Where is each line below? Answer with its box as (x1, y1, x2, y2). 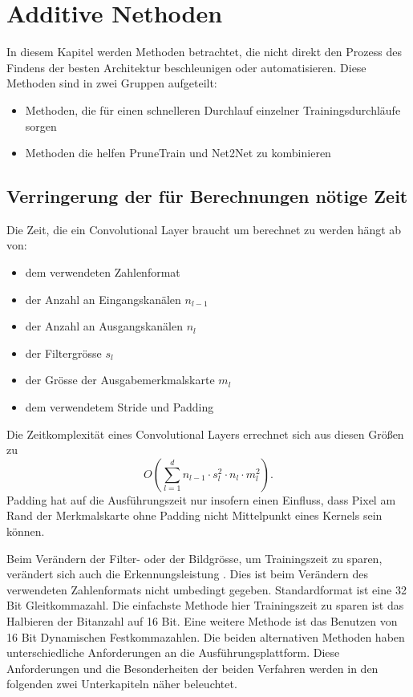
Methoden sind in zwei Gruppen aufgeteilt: (6, 75, 217, 91)
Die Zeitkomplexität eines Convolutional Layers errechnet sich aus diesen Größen (6, 425, 404, 442)
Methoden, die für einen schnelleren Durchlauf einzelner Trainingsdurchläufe (25, 101, 401, 118)
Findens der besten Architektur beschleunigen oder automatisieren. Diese (6, 59, 366, 75)
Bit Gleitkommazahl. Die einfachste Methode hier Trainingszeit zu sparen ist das (6, 597, 404, 614)
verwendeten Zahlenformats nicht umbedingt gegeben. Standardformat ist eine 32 (6, 581, 407, 598)
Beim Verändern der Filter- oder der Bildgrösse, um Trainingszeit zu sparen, (6, 549, 383, 566)
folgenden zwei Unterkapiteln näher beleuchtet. (6, 675, 237, 692)
